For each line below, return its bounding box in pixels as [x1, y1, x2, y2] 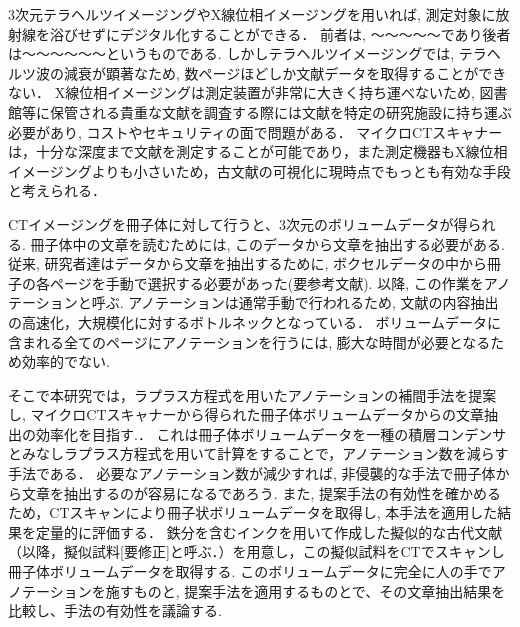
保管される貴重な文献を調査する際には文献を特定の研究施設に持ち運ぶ [49, 101, 512, 122]
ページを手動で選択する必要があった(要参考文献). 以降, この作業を [49, 272, 484, 293]
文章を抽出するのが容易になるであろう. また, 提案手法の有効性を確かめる [21, 482, 501, 503]
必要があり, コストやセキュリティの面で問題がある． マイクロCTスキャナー [8, 121, 503, 142]
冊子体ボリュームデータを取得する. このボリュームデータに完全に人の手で [8, 561, 492, 582]
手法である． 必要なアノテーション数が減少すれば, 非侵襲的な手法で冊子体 [8, 463, 496, 484]
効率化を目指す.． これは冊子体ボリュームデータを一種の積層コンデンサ [35, 423, 507, 444]
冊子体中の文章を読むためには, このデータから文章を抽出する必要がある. [30, 233, 505, 254]
